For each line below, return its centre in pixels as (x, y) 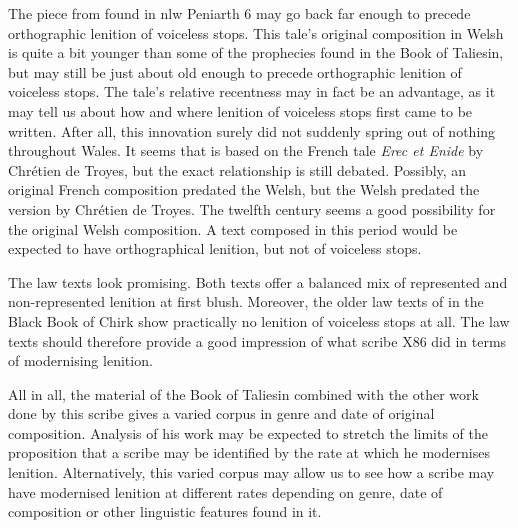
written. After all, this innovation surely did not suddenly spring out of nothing (252, 130)
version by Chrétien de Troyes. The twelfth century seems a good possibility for (252, 208)
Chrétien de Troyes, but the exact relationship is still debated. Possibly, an (237, 169)
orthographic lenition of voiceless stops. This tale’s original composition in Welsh (256, 32)
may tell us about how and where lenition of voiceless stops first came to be (240, 110)
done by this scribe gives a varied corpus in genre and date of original (221, 413)
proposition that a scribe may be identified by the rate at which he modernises (249, 452)
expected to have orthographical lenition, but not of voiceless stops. (215, 248)
